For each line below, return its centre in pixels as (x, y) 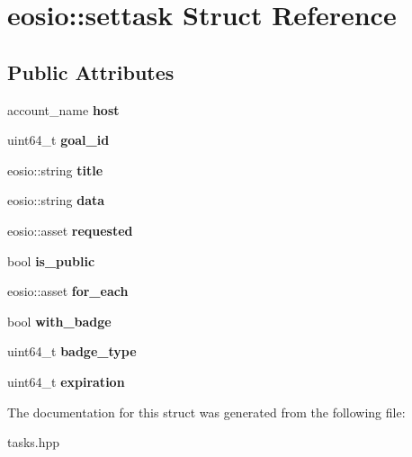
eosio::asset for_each (68, 291)
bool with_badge (59, 321)
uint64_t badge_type (72, 351)
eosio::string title (55, 170)
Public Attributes (91, 72)
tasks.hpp (34, 442)
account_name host (63, 109)
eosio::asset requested (70, 230)
